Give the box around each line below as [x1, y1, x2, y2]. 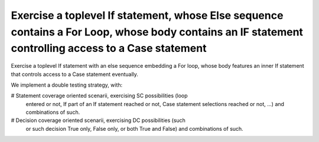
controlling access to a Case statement [11, 42, 207, 55]
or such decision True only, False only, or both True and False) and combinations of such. [25, 125, 243, 132]
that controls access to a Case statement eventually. [11, 71, 139, 78]
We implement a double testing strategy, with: [11, 81, 123, 88]
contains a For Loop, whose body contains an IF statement [11, 25, 304, 38]
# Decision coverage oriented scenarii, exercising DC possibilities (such [11, 117, 186, 124]
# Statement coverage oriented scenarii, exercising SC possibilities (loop [11, 92, 188, 100]
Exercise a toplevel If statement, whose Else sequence [11, 9, 284, 22]
